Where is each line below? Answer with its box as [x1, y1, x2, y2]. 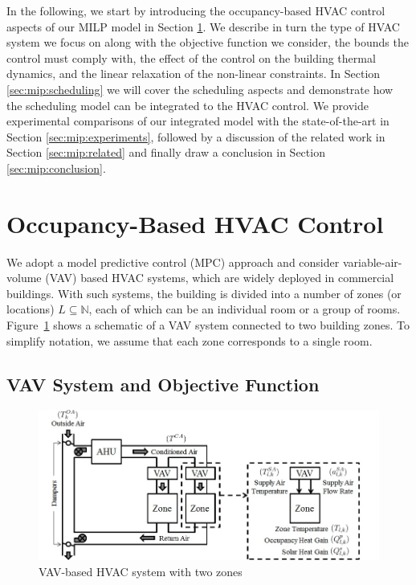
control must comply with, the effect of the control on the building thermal [6, 49, 376, 66]
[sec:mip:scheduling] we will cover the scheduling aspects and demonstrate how [6, 80, 394, 97]
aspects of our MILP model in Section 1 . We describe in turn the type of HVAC [6, 18, 400, 35]
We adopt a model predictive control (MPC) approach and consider [6, 253, 340, 270]
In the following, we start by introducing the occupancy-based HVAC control [6, 2, 385, 18]
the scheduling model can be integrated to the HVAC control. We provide [6, 96, 369, 113]
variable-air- [342, 253, 402, 270]
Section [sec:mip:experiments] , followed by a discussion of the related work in [6, 128, 385, 145]
